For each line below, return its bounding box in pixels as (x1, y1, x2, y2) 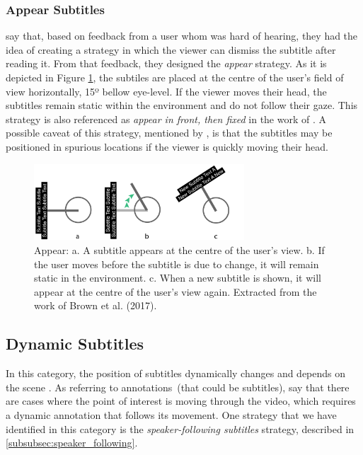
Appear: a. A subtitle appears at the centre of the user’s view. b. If (34, 242, 325, 257)
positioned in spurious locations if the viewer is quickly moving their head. (6, 139, 328, 154)
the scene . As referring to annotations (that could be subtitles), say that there (6, 379, 350, 394)
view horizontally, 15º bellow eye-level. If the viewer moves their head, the (6, 83, 327, 98)
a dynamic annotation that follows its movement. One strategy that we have (6, 407, 337, 422)
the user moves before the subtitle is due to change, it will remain (34, 256, 319, 271)
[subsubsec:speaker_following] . (6, 435, 138, 450)
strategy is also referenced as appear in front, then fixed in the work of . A (6, 111, 327, 126)
